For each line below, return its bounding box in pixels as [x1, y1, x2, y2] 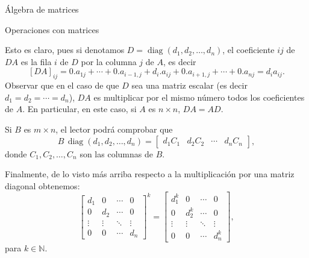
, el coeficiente [222, 43, 275, 56]
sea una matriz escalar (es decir [131, 79, 248, 92]
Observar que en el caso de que [5, 79, 119, 92]
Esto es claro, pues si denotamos [5, 43, 125, 56]
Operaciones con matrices [5, 23, 99, 36]
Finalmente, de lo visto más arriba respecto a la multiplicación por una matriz [5, 168, 295, 180]
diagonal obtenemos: [5, 179, 80, 192]
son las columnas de [80, 147, 153, 160]
